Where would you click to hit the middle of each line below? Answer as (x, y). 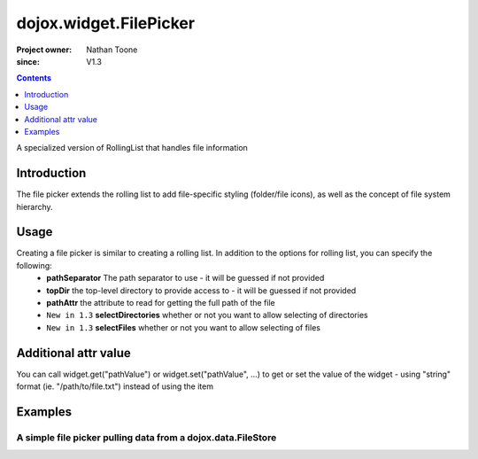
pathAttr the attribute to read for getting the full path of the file (161, 303)
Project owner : (44, 50)
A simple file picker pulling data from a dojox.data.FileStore (146, 437)
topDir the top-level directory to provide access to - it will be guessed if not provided (201, 290)
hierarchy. (35, 206)
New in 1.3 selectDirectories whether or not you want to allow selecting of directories (207, 315)
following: (34, 265)
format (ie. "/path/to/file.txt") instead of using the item (115, 386)
